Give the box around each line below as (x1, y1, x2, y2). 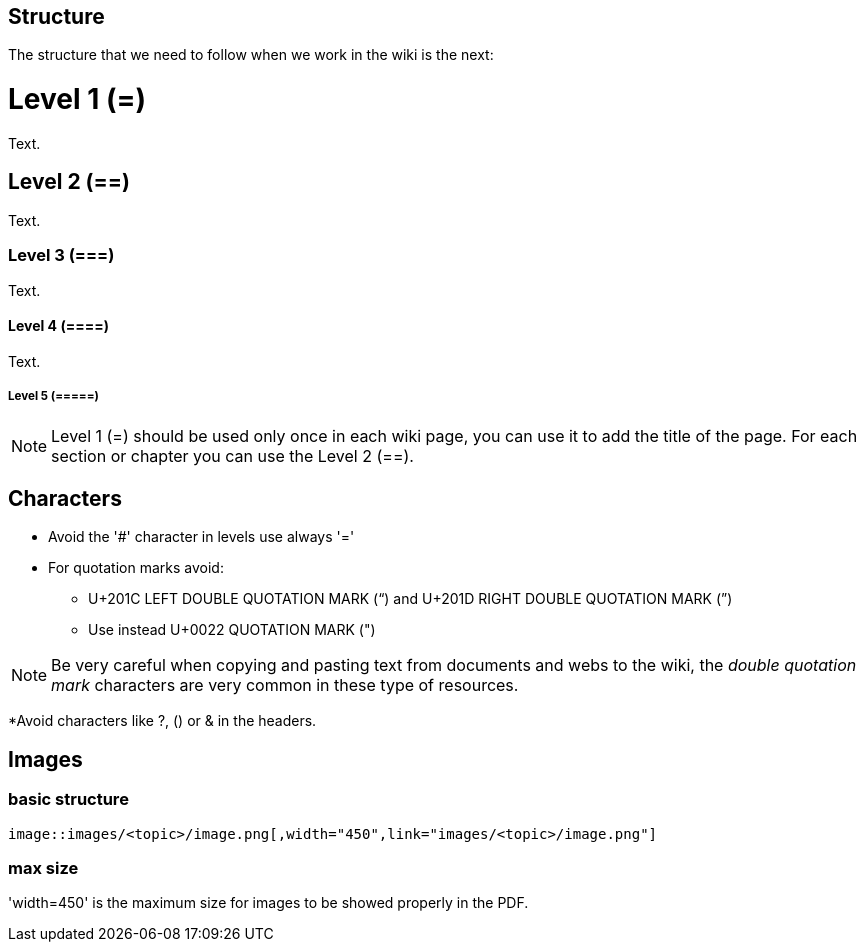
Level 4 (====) (8, 317, 109, 335)
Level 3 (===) (8, 245, 115, 266)
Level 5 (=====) (8, 389, 99, 404)
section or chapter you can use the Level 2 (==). (51, 445, 414, 466)
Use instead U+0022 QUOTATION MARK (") (88, 621, 376, 639)
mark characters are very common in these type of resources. (51, 675, 519, 696)
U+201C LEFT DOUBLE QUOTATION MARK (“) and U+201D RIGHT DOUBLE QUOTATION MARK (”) (88, 590, 733, 608)
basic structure (8, 789, 129, 810)
